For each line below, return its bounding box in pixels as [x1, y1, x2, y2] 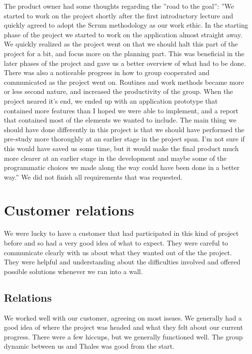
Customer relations [4, 200, 134, 220]
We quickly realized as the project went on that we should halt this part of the [4, 39, 238, 49]
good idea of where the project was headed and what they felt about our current [4, 322, 243, 332]
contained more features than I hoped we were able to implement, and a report [4, 105, 239, 115]
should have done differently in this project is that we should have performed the [4, 124, 244, 134]
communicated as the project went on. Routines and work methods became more [4, 77, 244, 87]
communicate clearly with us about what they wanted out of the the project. [4, 247, 232, 257]
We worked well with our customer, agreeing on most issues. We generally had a [4, 312, 242, 323]
